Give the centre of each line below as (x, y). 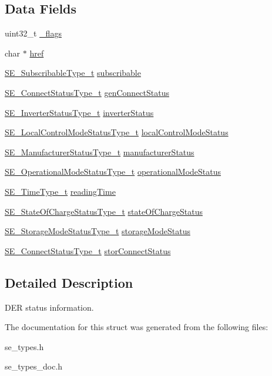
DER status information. (49, 307)
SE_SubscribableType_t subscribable (73, 73)
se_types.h (24, 346)
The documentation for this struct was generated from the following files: (137, 327)
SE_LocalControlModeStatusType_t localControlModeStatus (117, 132)
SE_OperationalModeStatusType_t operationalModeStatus (113, 172)
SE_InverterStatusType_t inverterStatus (79, 112)
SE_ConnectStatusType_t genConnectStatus (87, 92)
